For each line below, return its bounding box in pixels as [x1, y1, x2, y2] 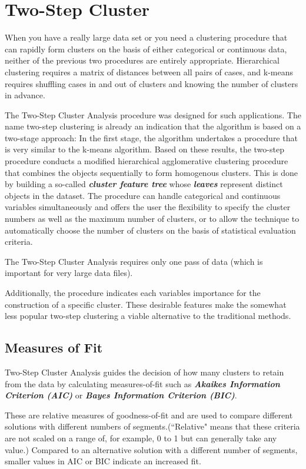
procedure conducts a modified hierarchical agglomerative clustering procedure [5, 155, 288, 167]
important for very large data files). [5, 267, 133, 279]
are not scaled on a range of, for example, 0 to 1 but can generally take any [5, 431, 277, 444]
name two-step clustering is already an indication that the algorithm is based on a [5, 120, 301, 132]
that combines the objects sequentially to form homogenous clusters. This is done [5, 166, 298, 178]
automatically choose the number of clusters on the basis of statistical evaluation [5, 224, 296, 236]
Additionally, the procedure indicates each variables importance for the [5, 287, 261, 298]
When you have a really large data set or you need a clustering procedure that [5, 31, 288, 44]
